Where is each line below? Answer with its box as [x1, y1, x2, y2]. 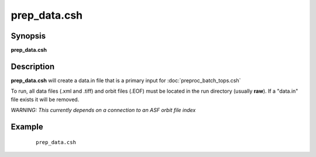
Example [11, 121, 43, 131]
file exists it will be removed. [11, 96, 80, 103]
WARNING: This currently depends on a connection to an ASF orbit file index [11, 107, 196, 114]
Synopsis [11, 31, 46, 41]
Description [11, 61, 55, 71]
